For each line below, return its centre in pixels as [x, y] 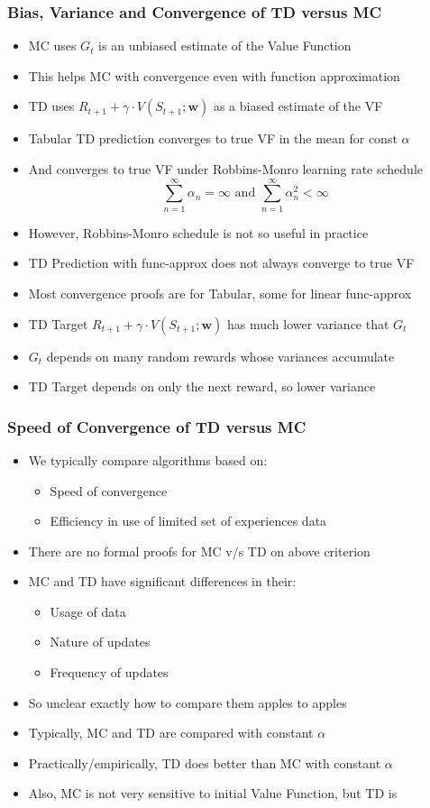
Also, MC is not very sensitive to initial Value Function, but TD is [213, 793]
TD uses [51, 106]
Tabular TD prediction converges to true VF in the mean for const [213, 138]
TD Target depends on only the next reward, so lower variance [202, 386]
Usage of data [88, 611]
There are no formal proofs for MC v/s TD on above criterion [199, 551]
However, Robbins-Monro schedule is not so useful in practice [198, 232]
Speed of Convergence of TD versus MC [157, 426]
